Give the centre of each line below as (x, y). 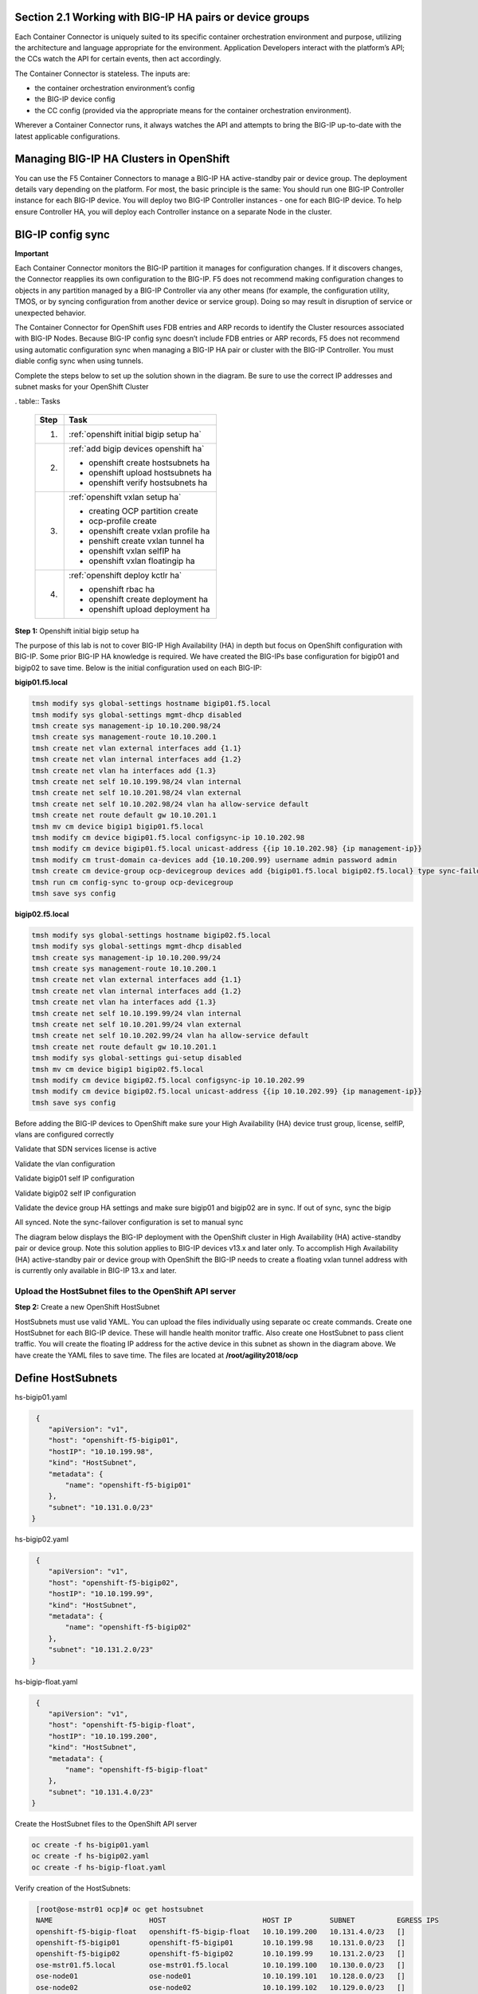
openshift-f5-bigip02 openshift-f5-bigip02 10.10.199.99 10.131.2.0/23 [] (221, 1954)
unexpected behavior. (51, 313)
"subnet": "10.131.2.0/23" (101, 1650)
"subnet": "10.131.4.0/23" (101, 1792)
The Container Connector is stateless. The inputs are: (102, 73)
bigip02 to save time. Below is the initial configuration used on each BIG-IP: (138, 668)
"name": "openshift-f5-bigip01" (128, 1485)
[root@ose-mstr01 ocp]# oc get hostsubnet (120, 1909)
